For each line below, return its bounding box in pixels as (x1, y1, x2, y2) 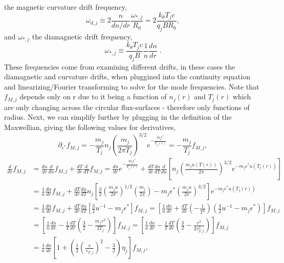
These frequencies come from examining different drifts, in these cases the (4, 61, 235, 72)
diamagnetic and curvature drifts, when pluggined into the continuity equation (4, 71, 250, 82)
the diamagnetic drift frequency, (32, 31, 133, 41)
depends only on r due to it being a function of (19, 91, 167, 102)
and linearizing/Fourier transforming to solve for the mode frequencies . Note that (4, 81, 259, 92)
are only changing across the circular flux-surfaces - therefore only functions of (4, 101, 250, 112)
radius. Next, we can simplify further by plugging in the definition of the (4, 112, 232, 122)
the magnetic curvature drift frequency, (4, 2, 127, 12)
